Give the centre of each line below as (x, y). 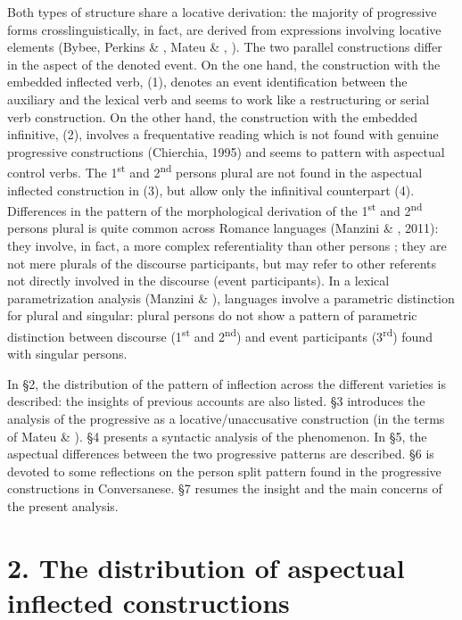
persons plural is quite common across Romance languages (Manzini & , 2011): (223, 228)
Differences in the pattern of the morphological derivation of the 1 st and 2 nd (215, 209)
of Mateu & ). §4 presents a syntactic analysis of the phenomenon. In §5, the (217, 436)
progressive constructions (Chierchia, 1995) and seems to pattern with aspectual (226, 151)
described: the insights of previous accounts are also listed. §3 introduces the (216, 401)
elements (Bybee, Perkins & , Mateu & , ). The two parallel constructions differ (225, 47)
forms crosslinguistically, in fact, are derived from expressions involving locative (224, 29)
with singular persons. (67, 354)
